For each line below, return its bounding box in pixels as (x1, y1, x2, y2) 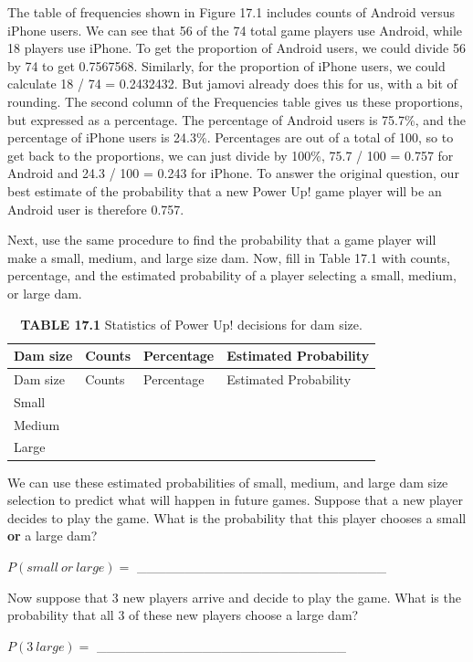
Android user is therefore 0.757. (7, 199, 184, 218)
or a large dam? (7, 526, 98, 545)
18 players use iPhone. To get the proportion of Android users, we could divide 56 (7, 38, 466, 58)
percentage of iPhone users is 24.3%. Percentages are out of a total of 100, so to (7, 128, 454, 147)
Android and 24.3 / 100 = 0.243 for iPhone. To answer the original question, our (7, 163, 459, 183)
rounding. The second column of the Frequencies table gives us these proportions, (7, 91, 463, 110)
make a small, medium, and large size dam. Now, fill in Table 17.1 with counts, (7, 247, 450, 267)
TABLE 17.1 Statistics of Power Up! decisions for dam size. (20, 314, 363, 333)
